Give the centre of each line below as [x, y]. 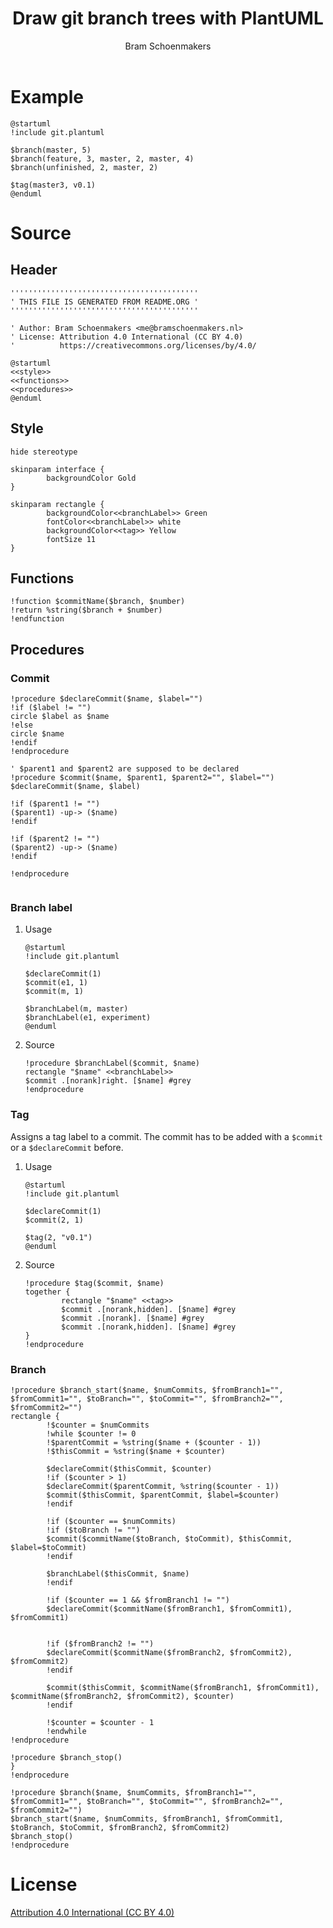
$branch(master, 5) [51, 150]
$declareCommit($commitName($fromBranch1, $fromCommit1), [169, 1608]
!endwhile [66, 1731]
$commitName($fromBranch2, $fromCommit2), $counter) [122, 1696]
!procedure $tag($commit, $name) [94, 1283]
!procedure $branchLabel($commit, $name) [112, 1063]
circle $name [37, 734]
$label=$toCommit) [48, 1547]
